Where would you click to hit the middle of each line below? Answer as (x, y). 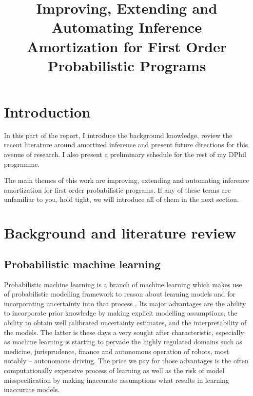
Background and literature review (120, 233)
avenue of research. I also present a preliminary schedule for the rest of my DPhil (125, 154)
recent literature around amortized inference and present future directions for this (126, 145)
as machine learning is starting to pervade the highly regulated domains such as (123, 342)
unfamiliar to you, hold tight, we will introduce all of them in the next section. (122, 199)
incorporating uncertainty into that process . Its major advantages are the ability (125, 303)
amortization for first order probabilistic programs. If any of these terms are (117, 189)
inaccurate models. (32, 389)
